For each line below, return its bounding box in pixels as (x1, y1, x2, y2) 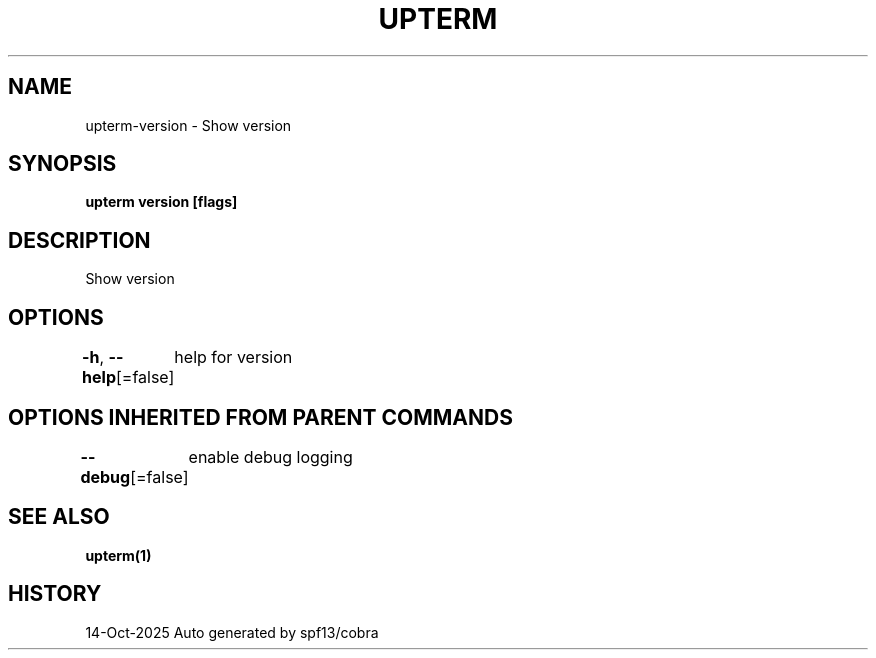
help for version (174, 347, 293, 368)
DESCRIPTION (8, 227, 151, 253)
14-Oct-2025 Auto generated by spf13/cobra (85, 623, 379, 641)
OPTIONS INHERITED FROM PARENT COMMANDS (8, 404, 513, 430)
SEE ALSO (8, 504, 110, 530)
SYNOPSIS (8, 151, 117, 177)
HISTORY (8, 581, 102, 607)
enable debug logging (188, 446, 353, 467)
